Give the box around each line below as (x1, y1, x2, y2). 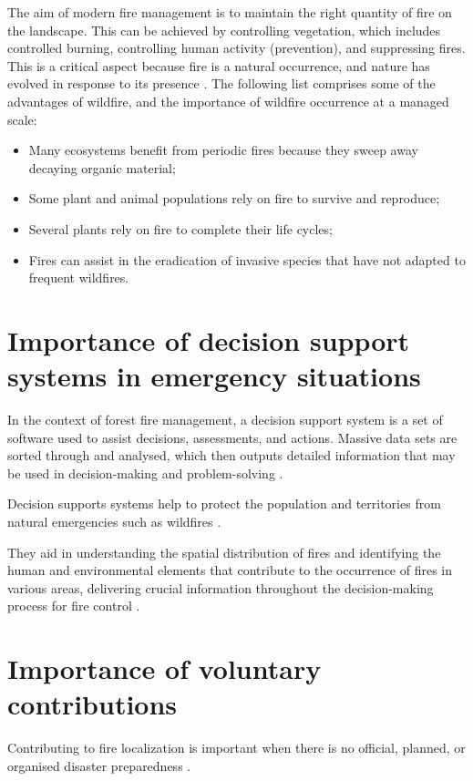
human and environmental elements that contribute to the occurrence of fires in (7, 560, 453, 580)
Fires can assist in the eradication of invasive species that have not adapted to (28, 250, 466, 269)
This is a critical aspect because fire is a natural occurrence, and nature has (7, 56, 430, 75)
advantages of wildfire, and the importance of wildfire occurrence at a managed (7, 91, 449, 110)
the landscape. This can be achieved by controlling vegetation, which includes (7, 20, 441, 39)
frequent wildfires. (28, 268, 129, 287)
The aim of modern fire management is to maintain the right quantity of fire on (7, 3, 452, 21)
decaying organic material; (28, 158, 176, 177)
